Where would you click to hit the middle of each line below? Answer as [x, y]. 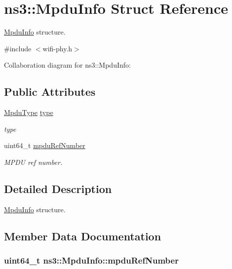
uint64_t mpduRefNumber [45, 145]
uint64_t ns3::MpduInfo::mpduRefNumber [91, 260]
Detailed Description [58, 188]
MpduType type [29, 112]
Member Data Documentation [83, 236]
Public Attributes [50, 92]
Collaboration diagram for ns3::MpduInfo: [67, 65]
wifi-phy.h [58, 48]
